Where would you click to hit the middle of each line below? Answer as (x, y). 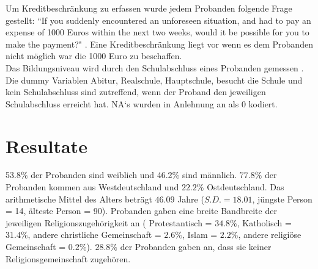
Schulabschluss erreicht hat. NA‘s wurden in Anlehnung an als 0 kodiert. (142, 103)
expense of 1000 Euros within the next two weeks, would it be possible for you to (157, 32)
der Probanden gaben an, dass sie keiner (196, 247)
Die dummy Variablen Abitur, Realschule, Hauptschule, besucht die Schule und (154, 80)
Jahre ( (191, 199)
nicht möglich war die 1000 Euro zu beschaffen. (94, 56)
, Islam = (200, 235)
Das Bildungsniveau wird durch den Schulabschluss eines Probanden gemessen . (155, 67)
